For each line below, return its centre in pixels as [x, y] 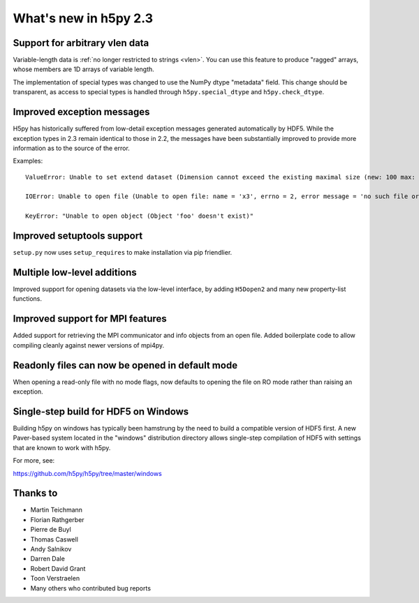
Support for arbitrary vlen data [81, 43]
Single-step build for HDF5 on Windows [101, 411]
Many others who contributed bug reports [91, 588]
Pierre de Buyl [51, 530]
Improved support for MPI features [90, 319]
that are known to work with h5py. [62, 447]
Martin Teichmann [57, 510]
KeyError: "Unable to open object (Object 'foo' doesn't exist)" [140, 216]
